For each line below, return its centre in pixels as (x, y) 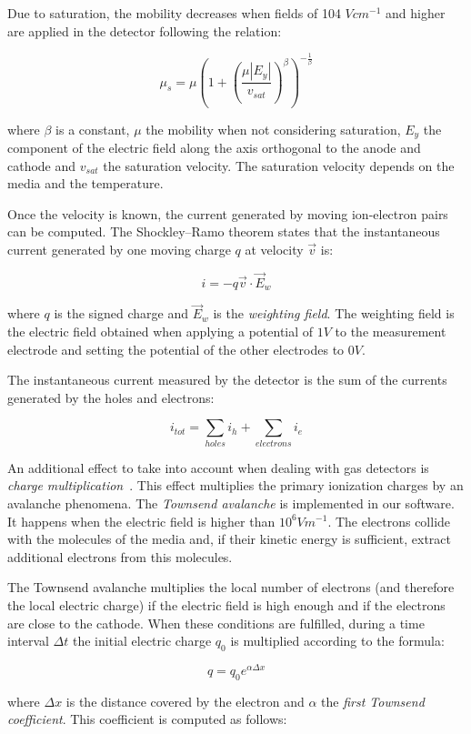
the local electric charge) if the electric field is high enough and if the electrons (226, 604)
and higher (416, 13)
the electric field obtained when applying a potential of (160, 332)
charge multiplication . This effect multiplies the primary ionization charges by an (235, 485)
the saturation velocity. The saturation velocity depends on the (279, 165)
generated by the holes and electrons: (111, 397)
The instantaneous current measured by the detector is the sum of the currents (227, 380)
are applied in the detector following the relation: (145, 30)
